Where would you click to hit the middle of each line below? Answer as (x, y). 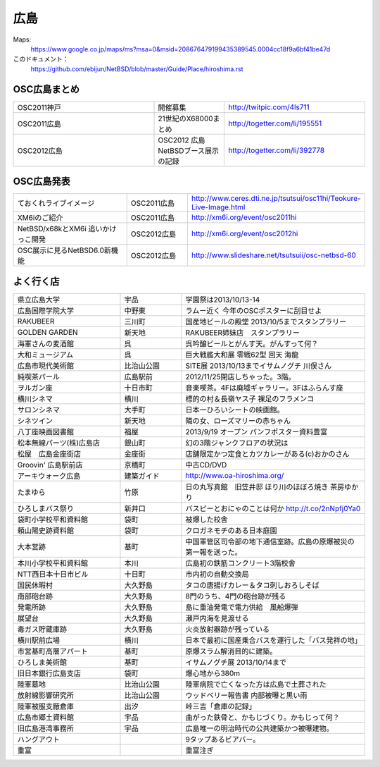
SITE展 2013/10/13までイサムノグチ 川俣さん (259, 365)
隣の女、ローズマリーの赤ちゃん (238, 421)
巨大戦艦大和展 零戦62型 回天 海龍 (242, 355)
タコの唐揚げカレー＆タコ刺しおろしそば (252, 585)
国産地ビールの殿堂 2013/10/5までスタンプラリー (266, 321)
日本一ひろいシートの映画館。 (235, 410)
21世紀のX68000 (186, 118)
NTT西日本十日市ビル (53, 574)
